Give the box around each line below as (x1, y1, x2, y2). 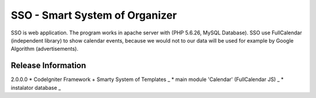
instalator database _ (11, 84, 61, 91)
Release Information (11, 61, 87, 71)
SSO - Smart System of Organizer (11, 9, 177, 22)
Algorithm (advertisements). (11, 45, 78, 52)
